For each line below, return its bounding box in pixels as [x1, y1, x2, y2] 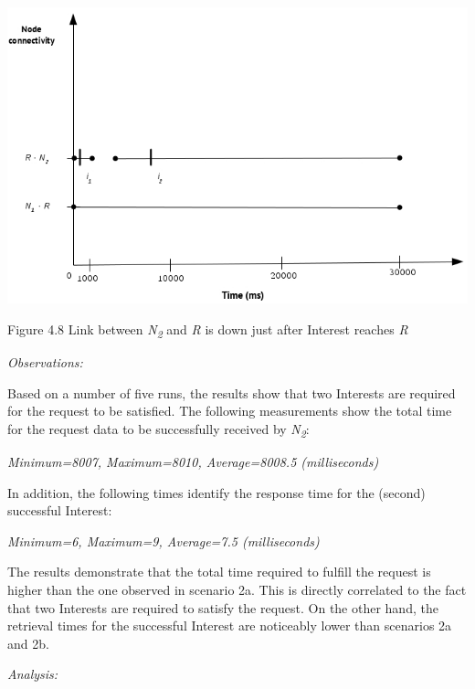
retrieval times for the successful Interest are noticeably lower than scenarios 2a [7, 616, 452, 635]
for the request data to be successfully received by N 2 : [7, 419, 310, 440]
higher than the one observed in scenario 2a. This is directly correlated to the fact [7, 580, 467, 599]
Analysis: [7, 664, 58, 684]
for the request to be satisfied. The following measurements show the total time [7, 401, 452, 420]
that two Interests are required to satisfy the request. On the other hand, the [7, 598, 438, 617]
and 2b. [7, 633, 49, 652]
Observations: [7, 353, 83, 372]
